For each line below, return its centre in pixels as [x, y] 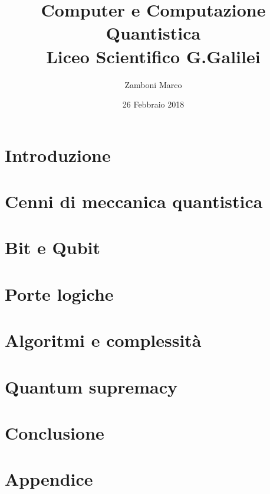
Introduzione [58, 155]
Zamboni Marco [153, 84]
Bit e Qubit [52, 247]
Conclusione [55, 432]
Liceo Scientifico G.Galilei [153, 56]
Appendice [49, 479]
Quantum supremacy [91, 386]
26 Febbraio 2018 [153, 104]
